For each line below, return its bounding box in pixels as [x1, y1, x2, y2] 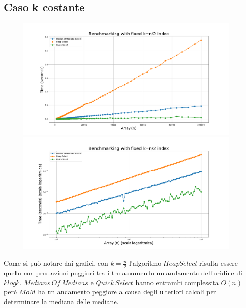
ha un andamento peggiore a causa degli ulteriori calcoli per [38, 287, 216, 297]
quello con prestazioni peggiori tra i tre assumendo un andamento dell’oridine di [4, 267, 242, 277]
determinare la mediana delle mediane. [4, 296, 119, 306]
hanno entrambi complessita [135, 277, 219, 287]
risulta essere [199, 258, 238, 268]
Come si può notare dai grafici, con [4, 258, 108, 268]
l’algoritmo [129, 258, 162, 268]
